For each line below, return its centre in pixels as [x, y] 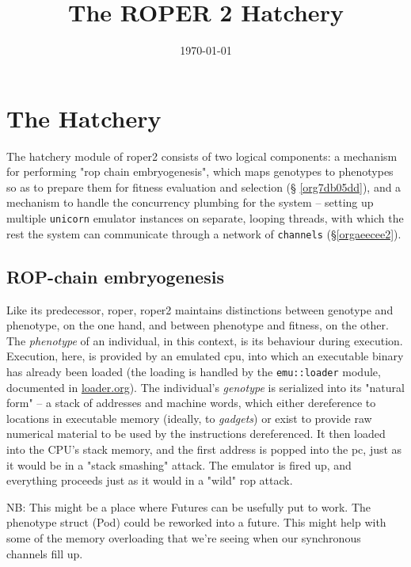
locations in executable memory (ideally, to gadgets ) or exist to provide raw [189, 418]
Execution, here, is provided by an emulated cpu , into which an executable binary [205, 356]
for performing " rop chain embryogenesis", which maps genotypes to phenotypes [200, 171]
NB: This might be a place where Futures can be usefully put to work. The [188, 506]
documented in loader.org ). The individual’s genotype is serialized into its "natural [205, 387]
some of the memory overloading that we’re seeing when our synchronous [184, 537]
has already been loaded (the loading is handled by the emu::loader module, [194, 371]
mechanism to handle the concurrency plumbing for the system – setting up [190, 202]
